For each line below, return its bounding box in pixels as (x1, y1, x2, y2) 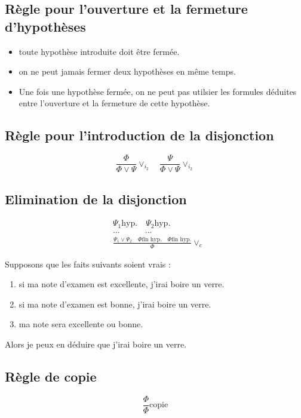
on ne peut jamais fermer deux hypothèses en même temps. (19, 65, 236, 78)
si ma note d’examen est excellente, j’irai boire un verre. (19, 278, 225, 290)
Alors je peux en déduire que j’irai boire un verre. (5, 337, 187, 350)
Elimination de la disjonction (5, 189, 187, 208)
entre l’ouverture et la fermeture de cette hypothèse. (19, 97, 210, 109)
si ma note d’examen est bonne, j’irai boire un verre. (19, 297, 211, 310)
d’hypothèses (5, 17, 86, 35)
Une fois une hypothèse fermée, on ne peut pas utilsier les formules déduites (19, 85, 297, 97)
